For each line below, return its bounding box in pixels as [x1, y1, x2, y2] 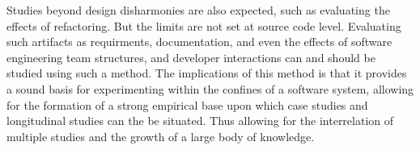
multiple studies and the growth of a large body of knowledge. [6, 127, 315, 144]
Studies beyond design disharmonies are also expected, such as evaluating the [6, 2, 390, 18]
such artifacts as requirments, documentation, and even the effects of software [6, 33, 392, 50]
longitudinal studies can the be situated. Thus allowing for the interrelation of [6, 112, 394, 129]
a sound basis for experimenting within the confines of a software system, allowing [6, 80, 414, 97]
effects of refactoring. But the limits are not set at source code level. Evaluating [6, 17, 401, 34]
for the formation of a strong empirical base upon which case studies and [6, 96, 368, 113]
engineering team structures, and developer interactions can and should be [6, 48, 375, 65]
